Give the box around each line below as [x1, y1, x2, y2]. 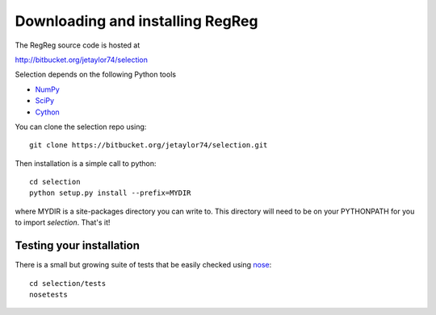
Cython [35, 107, 60, 117]
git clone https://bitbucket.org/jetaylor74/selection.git [29, 141, 268, 150]
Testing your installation [15, 238, 140, 253]
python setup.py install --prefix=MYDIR [29, 189, 191, 197]
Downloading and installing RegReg [15, 12, 258, 30]
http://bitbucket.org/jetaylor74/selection [15, 55, 149, 64]
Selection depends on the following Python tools [15, 69, 177, 80]
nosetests [29, 290, 68, 299]
